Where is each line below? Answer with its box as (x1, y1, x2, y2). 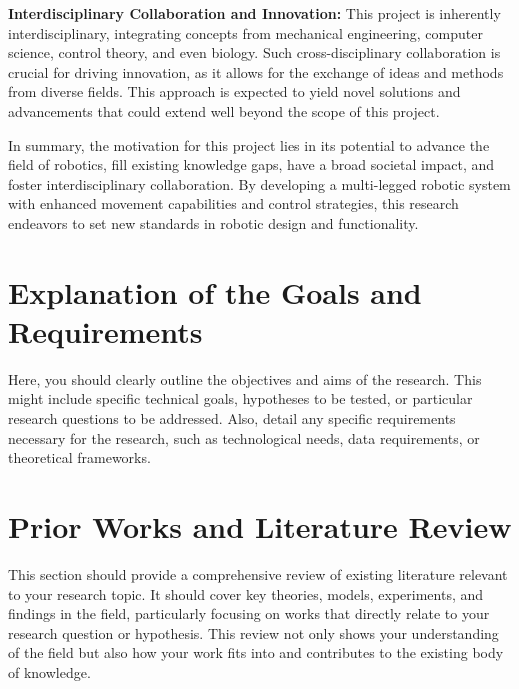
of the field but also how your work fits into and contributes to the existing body (8, 642, 504, 663)
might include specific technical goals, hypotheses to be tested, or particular (8, 388, 473, 409)
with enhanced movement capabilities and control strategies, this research (8, 193, 459, 214)
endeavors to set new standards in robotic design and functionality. (8, 212, 419, 233)
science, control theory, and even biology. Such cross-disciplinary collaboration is (8, 42, 501, 63)
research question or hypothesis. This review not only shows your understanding (8, 622, 499, 643)
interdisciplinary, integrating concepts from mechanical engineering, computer (8, 22, 483, 43)
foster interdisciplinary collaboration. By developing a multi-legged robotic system (8, 173, 511, 194)
